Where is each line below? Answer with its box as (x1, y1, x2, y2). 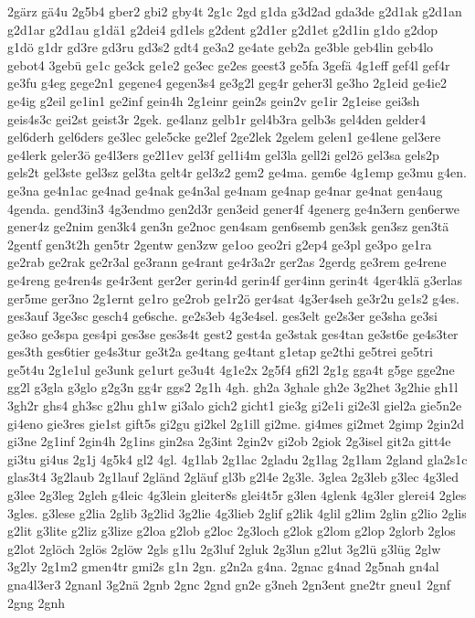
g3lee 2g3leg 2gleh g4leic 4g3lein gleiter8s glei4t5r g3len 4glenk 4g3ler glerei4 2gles (7, 485, 467, 505)
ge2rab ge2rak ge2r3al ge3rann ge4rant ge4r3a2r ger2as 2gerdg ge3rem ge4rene (7, 252, 447, 272)
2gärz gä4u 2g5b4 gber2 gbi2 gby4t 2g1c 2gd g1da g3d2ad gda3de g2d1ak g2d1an (7, 2, 462, 20)
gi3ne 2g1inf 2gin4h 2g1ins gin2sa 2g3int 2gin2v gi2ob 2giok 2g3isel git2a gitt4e (7, 432, 451, 451)
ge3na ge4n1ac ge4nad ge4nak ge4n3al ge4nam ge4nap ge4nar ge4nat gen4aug (7, 180, 443, 199)
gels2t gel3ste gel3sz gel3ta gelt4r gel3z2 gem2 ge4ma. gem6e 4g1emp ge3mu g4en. (7, 163, 467, 182)
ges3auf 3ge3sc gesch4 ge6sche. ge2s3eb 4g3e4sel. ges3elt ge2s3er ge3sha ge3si (7, 306, 438, 325)
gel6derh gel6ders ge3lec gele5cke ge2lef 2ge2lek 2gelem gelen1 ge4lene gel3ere (7, 127, 441, 146)
